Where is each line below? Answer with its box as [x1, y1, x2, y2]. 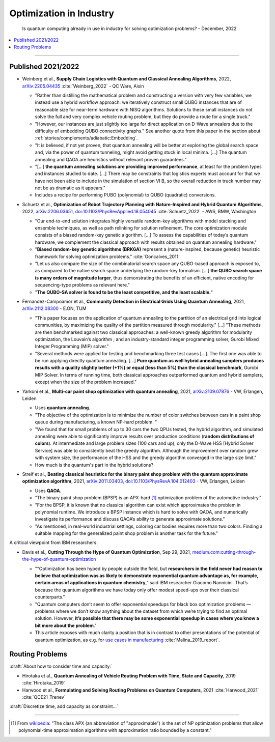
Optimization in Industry [9, 8, 115, 19]
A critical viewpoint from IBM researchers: [9, 539, 98, 546]
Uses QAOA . [35, 488, 62, 494]
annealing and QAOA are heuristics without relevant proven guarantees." [35, 156, 187, 162]
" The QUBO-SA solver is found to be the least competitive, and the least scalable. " [35, 289, 213, 295]
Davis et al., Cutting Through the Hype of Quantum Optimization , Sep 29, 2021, [22, 549, 191, 555]
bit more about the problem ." [35, 622, 97, 629]
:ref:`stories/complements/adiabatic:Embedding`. [35, 135, 138, 141]
